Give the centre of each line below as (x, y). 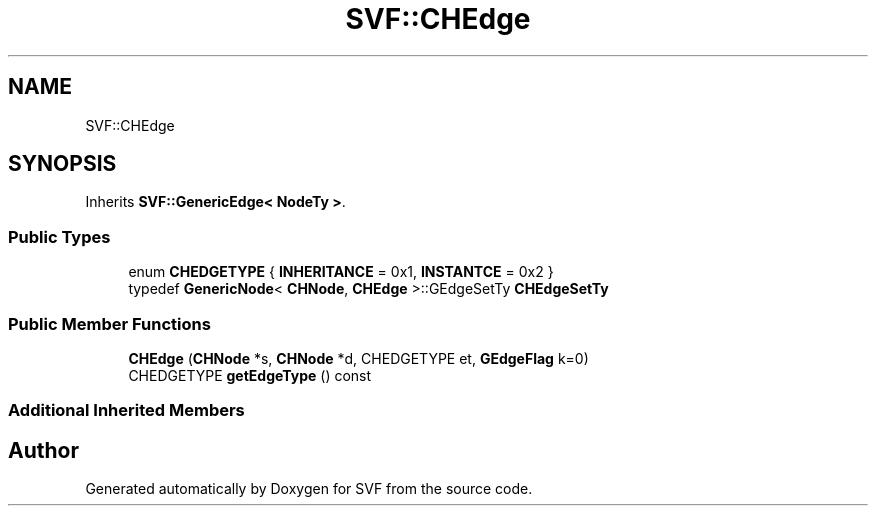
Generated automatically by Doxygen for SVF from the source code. (309, 489)
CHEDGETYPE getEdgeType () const (250, 375)
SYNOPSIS (62, 164)
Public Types (59, 236)
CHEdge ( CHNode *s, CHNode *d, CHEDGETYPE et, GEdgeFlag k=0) (358, 358)
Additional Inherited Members (126, 410)
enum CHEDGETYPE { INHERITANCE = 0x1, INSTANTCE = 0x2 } (341, 272)
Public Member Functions (109, 323)
